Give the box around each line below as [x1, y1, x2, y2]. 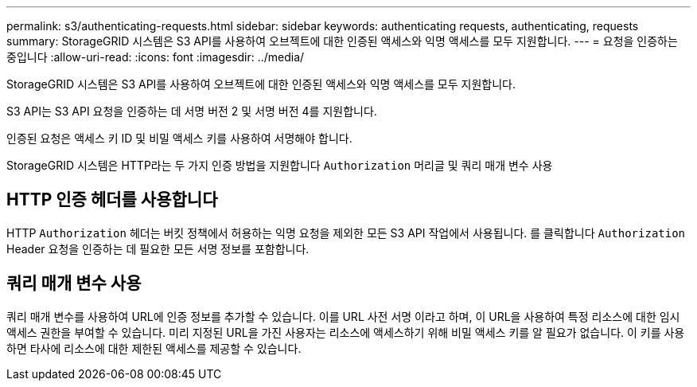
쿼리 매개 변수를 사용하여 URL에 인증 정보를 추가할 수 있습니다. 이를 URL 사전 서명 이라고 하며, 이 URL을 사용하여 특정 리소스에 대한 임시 [6, 309, 680, 323]
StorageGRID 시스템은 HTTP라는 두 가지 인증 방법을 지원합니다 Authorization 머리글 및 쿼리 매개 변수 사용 [6, 158, 553, 172]
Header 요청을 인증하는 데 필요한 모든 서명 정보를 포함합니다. [6, 241, 310, 256]
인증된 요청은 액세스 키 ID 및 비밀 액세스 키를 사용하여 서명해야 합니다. [6, 131, 352, 145]
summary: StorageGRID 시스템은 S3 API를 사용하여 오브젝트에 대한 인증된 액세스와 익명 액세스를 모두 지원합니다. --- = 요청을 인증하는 [6, 34, 678, 48]
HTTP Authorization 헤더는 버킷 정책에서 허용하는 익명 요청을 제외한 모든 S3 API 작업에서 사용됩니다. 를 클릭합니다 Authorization [6, 225, 686, 240]
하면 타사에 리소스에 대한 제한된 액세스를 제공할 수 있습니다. [6, 341, 302, 355]
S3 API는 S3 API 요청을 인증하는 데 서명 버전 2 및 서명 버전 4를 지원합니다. [6, 104, 377, 118]
